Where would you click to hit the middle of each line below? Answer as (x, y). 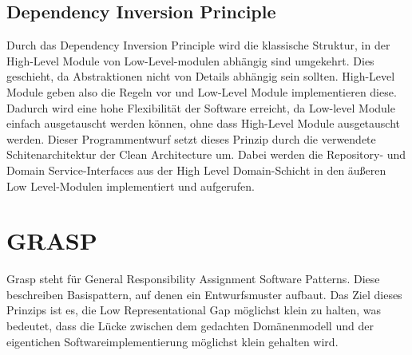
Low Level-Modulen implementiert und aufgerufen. (131, 185)
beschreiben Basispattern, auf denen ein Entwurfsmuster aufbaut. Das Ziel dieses (204, 294)
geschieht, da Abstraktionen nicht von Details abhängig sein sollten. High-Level (201, 76)
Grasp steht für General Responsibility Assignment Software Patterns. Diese (193, 279)
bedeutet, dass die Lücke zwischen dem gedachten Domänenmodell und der (190, 326)
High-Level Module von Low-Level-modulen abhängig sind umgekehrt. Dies (190, 60)
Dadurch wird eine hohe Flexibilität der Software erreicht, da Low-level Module (201, 107)
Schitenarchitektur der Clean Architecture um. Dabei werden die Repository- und (206, 154)
